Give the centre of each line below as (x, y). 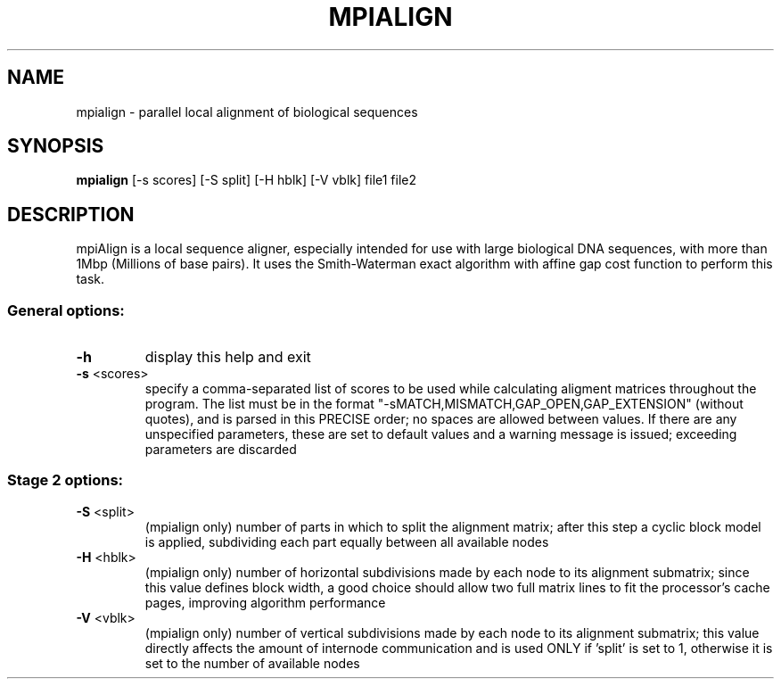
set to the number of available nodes (252, 663)
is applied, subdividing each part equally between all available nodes (347, 541)
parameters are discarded (221, 450)
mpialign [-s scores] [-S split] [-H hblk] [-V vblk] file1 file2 (247, 180)
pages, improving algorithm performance (265, 602)
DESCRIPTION (71, 214)
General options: (66, 310)
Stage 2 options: (66, 480)
